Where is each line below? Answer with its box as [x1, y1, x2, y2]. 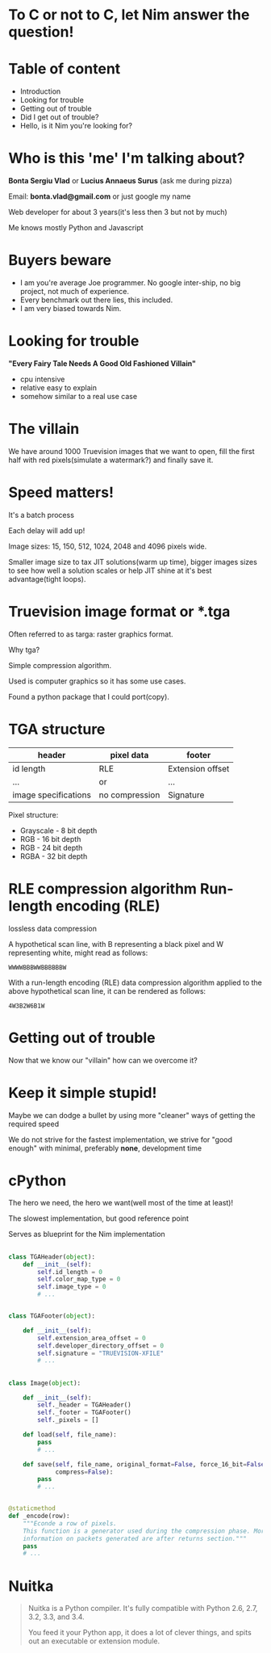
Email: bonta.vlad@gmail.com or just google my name [8, 191, 191, 201]
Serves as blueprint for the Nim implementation [8, 1230, 165, 1239]
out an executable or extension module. [27, 1636, 160, 1646]
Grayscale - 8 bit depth [19, 826, 98, 835]
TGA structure [8, 720, 106, 738]
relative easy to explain [19, 382, 98, 393]
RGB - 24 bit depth [19, 843, 83, 852]
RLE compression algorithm [8, 879, 198, 898]
